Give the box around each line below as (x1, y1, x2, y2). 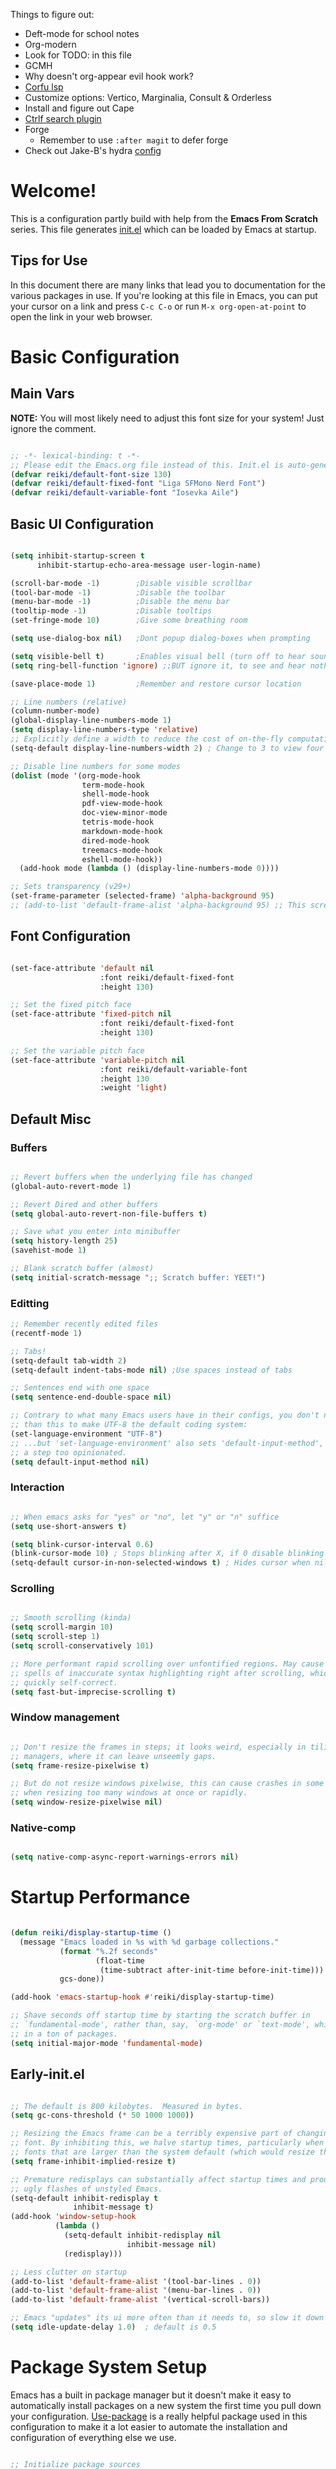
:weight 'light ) (99, 1083, 168, 1093)
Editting (10, 1296, 50, 1310)
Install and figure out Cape (24, 102, 135, 114)
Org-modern (24, 39, 77, 50)
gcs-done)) (59, 1974, 105, 1984)
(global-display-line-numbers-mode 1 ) (10, 715, 172, 726)
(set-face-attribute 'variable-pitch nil (10, 1055, 186, 1065)
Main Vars (10, 385, 75, 403)
